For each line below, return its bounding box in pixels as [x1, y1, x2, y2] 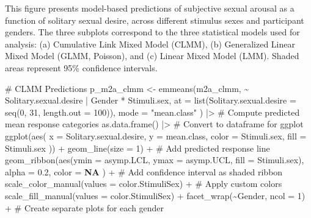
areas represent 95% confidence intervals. [5, 61, 158, 74]
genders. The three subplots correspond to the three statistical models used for [5, 26, 300, 38]
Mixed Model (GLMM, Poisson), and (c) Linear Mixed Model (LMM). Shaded [5, 49, 299, 62]
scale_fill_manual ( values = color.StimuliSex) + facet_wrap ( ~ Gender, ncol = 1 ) [5, 189, 306, 202]
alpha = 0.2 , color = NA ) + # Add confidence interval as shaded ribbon [5, 165, 283, 178]
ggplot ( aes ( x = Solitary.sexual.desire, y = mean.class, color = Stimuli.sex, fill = [5, 129, 307, 142]
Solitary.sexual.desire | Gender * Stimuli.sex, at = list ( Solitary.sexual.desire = [5, 94, 296, 107]
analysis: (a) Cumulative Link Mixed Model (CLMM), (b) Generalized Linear [5, 37, 296, 50]
